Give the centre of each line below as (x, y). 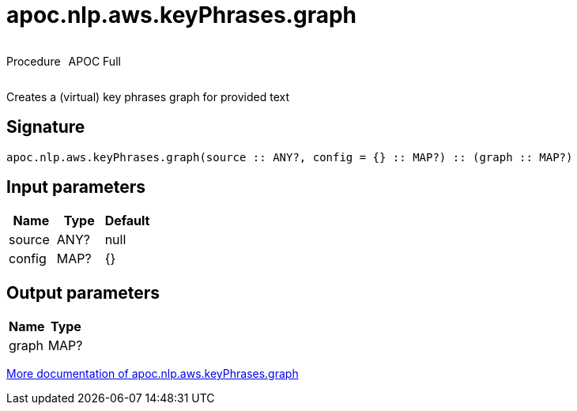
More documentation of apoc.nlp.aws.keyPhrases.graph (153, 374)
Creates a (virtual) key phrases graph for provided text (148, 96)
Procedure (34, 61)
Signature (46, 127)
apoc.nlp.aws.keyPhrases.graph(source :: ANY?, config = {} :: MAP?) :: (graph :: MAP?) (290, 157)
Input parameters (76, 187)
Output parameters (83, 292)
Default (127, 221)
